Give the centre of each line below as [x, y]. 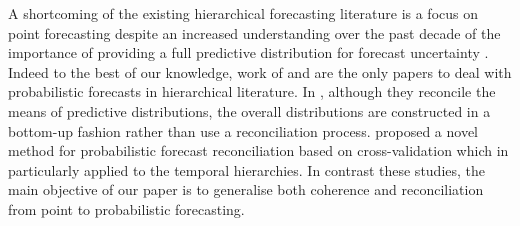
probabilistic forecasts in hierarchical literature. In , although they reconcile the [252, 91]
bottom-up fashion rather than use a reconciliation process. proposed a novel [243, 130]
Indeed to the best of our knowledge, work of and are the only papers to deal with [260, 71]
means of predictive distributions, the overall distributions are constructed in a [249, 110]
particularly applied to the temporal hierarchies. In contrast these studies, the [247, 169]
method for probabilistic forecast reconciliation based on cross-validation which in [258, 150]
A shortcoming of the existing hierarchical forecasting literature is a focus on [243, 13]
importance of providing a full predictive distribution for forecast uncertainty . [248, 52]
